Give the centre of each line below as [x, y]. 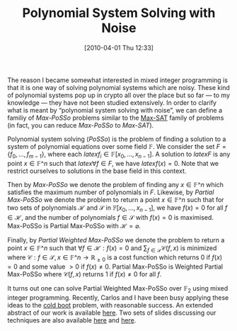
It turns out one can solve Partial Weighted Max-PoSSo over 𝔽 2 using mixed [118, 289]
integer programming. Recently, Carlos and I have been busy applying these [118, 297]
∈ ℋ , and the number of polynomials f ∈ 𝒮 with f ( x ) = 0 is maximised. [111, 217]
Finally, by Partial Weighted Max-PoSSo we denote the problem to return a [116, 240]
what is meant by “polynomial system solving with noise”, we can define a [115, 110]
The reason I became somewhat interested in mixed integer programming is [118, 80]
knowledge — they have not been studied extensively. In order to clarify [112, 102]
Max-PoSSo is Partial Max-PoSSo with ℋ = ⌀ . [74, 225]
